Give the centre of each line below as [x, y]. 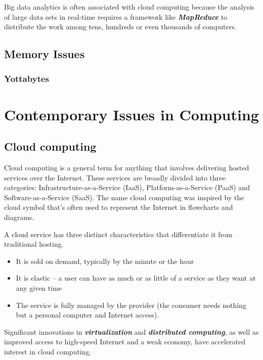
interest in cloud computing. [48, 351]
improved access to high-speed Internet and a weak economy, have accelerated [125, 342]
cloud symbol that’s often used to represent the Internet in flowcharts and [119, 207]
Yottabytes [27, 79]
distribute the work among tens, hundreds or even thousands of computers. [120, 27]
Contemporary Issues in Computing [131, 114]
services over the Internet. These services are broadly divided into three [115, 177]
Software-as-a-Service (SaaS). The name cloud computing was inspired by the [124, 197]
